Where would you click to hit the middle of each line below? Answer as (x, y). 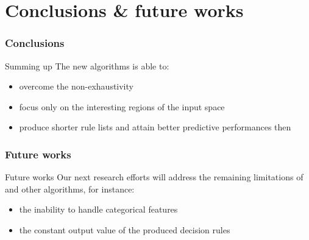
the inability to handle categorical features (98, 209)
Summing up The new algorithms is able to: (87, 65)
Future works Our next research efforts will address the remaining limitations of (154, 177)
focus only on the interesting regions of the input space (122, 106)
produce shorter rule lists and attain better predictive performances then (155, 127)
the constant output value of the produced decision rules (125, 229)
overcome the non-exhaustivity (76, 86)
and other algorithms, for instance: (70, 189)
